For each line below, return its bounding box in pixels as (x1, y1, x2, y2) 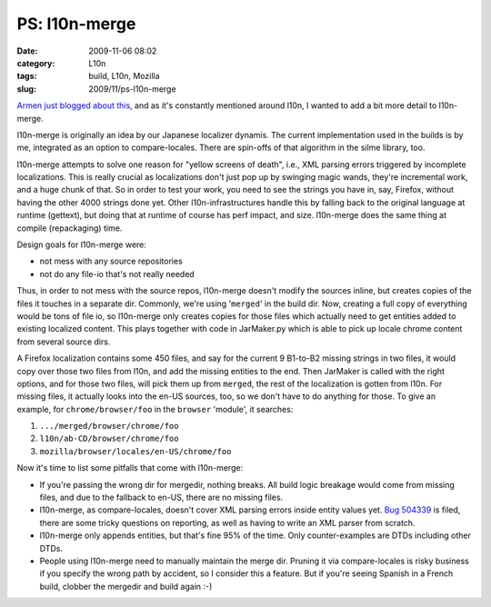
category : (16, 57, 55, 68)
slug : (16, 83, 36, 95)
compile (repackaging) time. (16, 223, 123, 234)
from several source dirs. (16, 336, 111, 347)
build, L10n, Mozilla (88, 71, 160, 82)
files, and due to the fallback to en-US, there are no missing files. (39, 492, 284, 503)
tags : (16, 71, 37, 82)
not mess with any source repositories (39, 255, 184, 267)
